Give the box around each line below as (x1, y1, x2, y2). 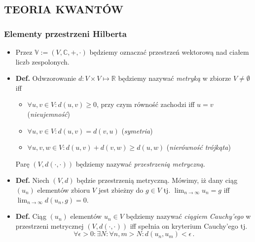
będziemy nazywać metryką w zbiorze (118, 73, 231, 83)
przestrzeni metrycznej (15, 220, 84, 231)
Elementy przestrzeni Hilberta (4, 27, 127, 39)
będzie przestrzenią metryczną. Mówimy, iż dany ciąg (76, 175, 238, 185)
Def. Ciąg (15, 211, 46, 221)
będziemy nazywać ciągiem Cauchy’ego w (126, 211, 251, 221)
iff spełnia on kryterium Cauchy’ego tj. (130, 220, 248, 231)
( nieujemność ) (27, 108, 71, 119)
